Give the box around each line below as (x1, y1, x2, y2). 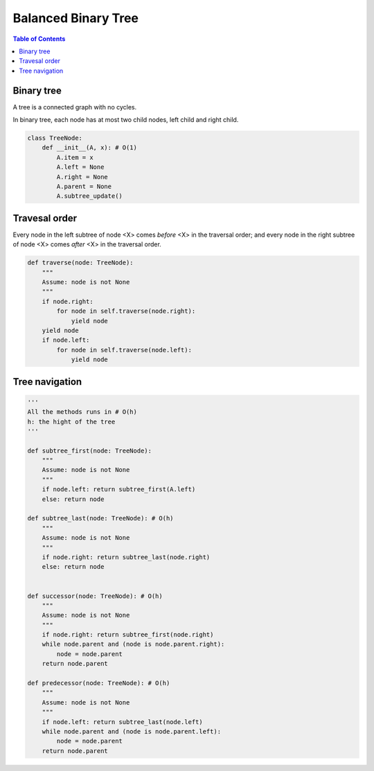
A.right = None (56, 173, 109, 181)
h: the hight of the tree (27, 417, 116, 426)
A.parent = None (56, 182, 112, 190)
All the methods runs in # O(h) (27, 408, 138, 416)
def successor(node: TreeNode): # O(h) (27, 592, 163, 600)
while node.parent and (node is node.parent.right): (42, 640, 225, 648)
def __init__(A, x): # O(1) (42, 144, 138, 152)
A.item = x (56, 153, 93, 161)
